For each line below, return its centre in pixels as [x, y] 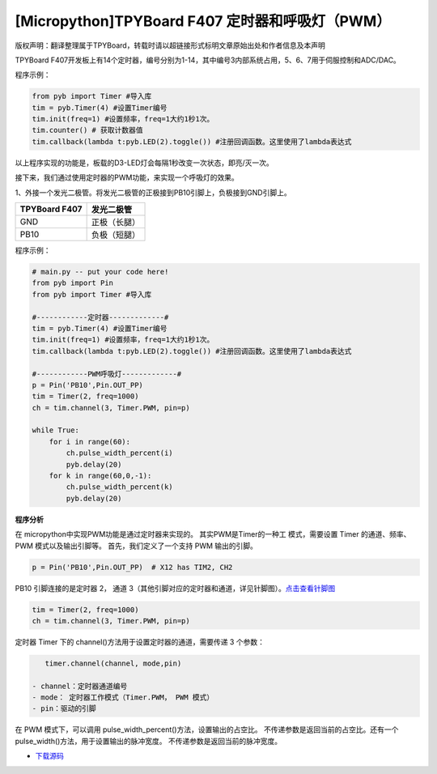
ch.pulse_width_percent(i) [119, 453]
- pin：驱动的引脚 [64, 709]
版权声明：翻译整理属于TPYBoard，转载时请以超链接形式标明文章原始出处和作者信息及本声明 [170, 45]
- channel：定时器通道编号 [80, 686]
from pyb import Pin [72, 283]
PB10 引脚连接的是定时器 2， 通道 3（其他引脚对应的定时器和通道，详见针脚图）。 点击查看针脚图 [175, 588]
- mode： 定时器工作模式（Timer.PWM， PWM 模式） [123, 697]
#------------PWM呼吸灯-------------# [107, 374]
